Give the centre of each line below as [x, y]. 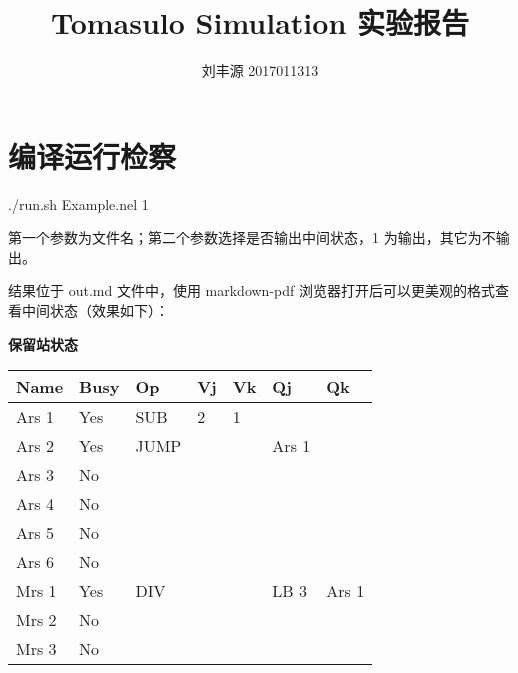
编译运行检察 [92, 155]
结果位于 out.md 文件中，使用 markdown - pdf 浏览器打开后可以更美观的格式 [251, 290]
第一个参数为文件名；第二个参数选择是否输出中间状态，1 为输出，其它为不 [252, 237]
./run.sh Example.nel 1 [78, 203]
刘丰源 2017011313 [260, 70]
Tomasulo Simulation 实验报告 [260, 22]
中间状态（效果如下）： [95, 310]
